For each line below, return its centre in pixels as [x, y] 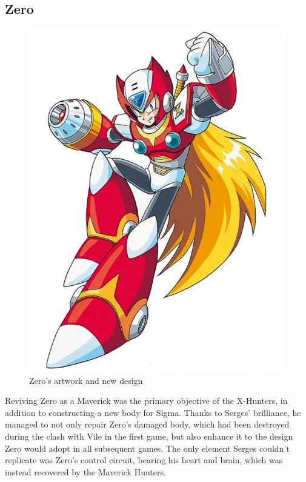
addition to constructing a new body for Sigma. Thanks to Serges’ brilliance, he [153, 412]
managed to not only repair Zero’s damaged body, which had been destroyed [147, 424]
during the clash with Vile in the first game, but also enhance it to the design [149, 436]
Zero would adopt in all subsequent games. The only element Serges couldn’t [147, 448]
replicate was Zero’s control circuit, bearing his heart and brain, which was [144, 460]
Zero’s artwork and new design [86, 380]
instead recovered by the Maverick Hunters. [85, 471]
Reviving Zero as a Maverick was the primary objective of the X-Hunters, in [146, 401]
